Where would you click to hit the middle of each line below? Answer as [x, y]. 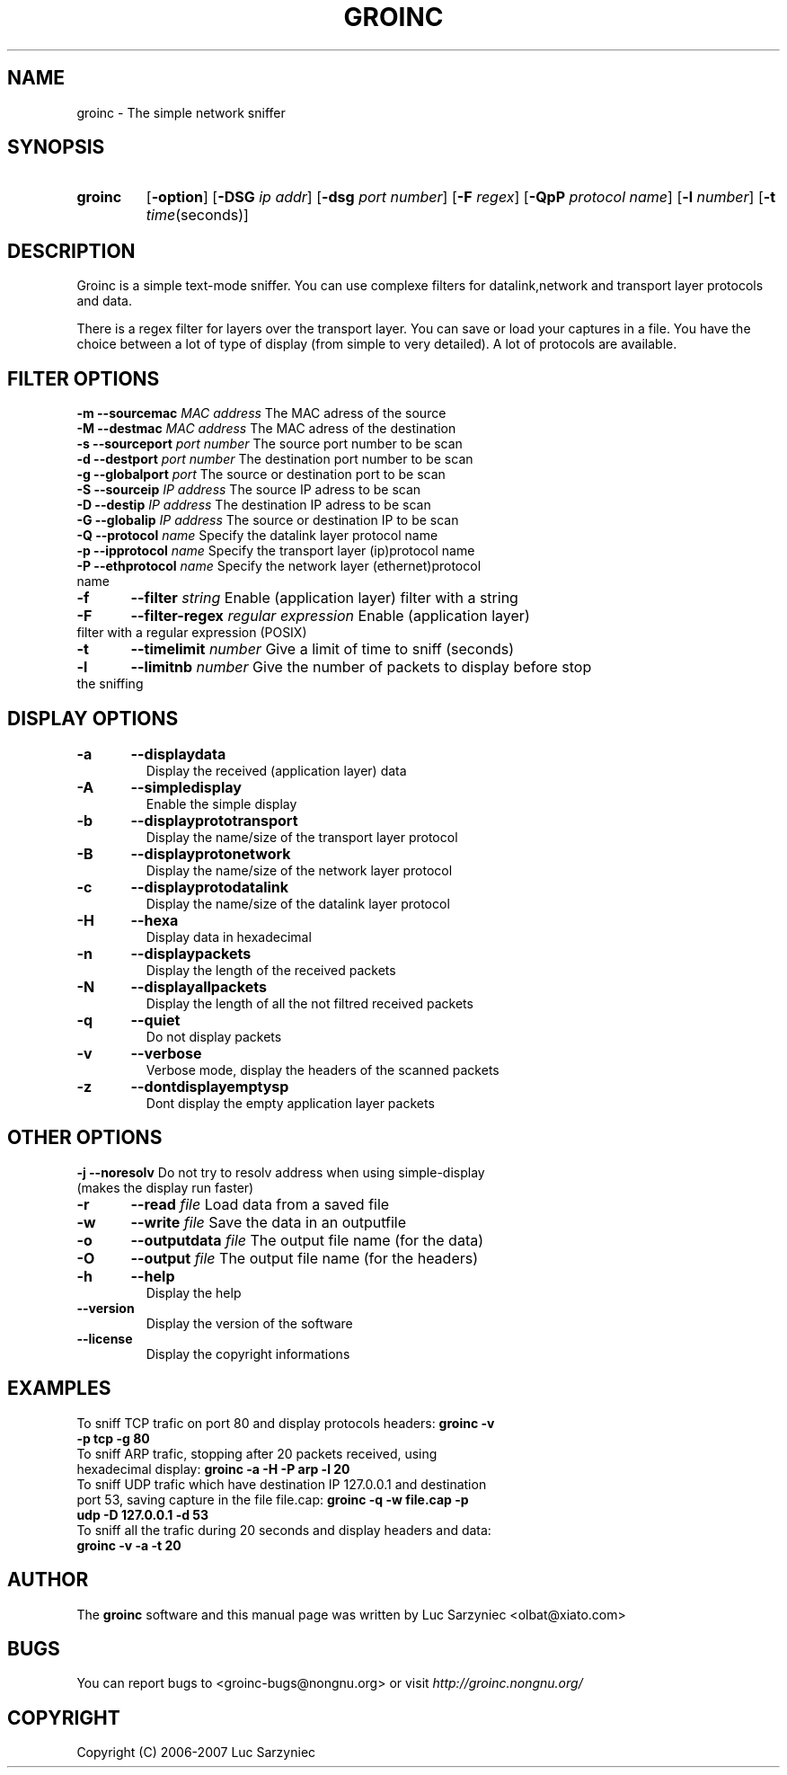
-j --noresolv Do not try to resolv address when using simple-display [281, 1172]
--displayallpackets [199, 986]
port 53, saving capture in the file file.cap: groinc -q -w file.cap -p [273, 1499]
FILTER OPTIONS [84, 378]
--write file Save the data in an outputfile [269, 1222]
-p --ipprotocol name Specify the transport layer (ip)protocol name [276, 551]
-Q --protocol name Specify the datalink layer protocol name [257, 536]
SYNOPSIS [56, 147]
